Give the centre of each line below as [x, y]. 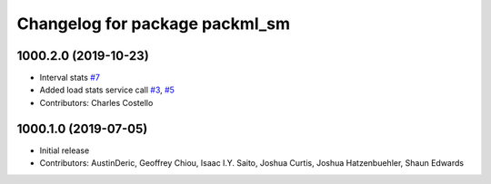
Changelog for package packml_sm [154, 24]
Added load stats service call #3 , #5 [107, 90]
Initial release [65, 150]
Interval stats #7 [70, 78]
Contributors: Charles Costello [96, 102]
